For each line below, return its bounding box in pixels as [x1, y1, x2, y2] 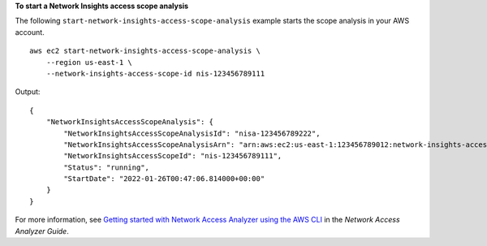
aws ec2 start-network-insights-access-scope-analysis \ [29, 46, 261, 56]
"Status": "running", [63, 162, 150, 172]
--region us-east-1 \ [45, 58, 133, 67]
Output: [15, 87, 41, 97]
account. [15, 27, 45, 37]
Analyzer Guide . [15, 226, 69, 235]
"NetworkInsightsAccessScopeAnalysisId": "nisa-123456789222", [63, 128, 321, 138]
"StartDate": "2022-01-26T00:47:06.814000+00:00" [63, 175, 265, 183]
